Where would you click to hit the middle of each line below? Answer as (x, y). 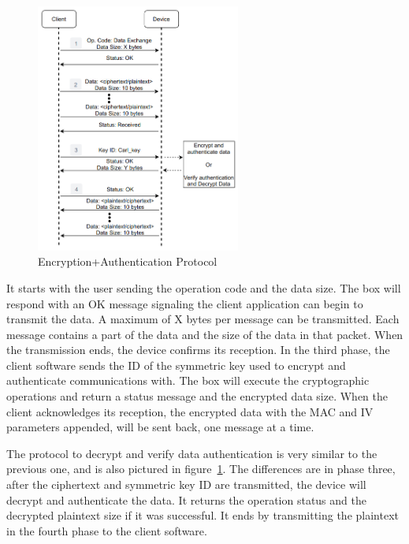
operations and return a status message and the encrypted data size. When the (197, 396)
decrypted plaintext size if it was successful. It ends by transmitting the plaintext (203, 515)
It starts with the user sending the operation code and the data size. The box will (204, 287)
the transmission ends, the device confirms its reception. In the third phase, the (198, 350)
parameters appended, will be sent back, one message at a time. (160, 427)
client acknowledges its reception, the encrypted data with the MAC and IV (190, 411)
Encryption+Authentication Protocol (128, 261)
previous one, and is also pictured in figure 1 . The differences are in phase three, (201, 469)
